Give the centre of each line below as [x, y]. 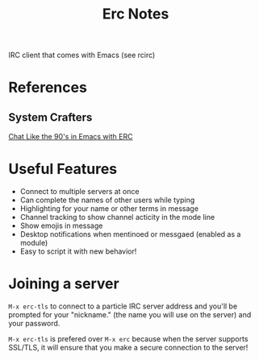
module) [34, 243]
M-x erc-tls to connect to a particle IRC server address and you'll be [123, 306]
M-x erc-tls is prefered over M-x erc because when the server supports [128, 339]
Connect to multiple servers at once [79, 192]
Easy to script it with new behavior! [78, 251]
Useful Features [63, 169]
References [48, 87]
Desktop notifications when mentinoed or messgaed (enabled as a [130, 234]
